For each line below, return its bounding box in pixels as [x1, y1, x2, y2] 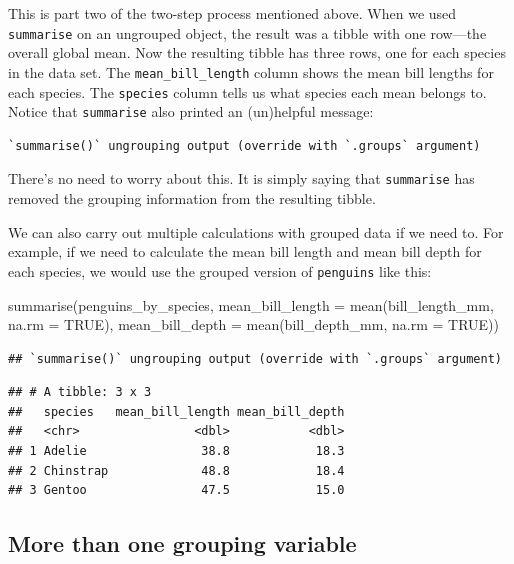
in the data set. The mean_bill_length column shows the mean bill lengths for [8, 61, 494, 82]
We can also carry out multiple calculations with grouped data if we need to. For [8, 221, 504, 242]
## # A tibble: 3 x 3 [8, 385, 152, 400]
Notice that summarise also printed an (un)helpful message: [8, 101, 374, 122]
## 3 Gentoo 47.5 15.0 [8, 483, 345, 498]
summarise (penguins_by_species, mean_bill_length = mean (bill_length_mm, [8, 294, 494, 315]
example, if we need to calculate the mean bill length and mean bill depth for [8, 241, 482, 262]
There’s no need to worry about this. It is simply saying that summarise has [8, 168, 475, 189]
